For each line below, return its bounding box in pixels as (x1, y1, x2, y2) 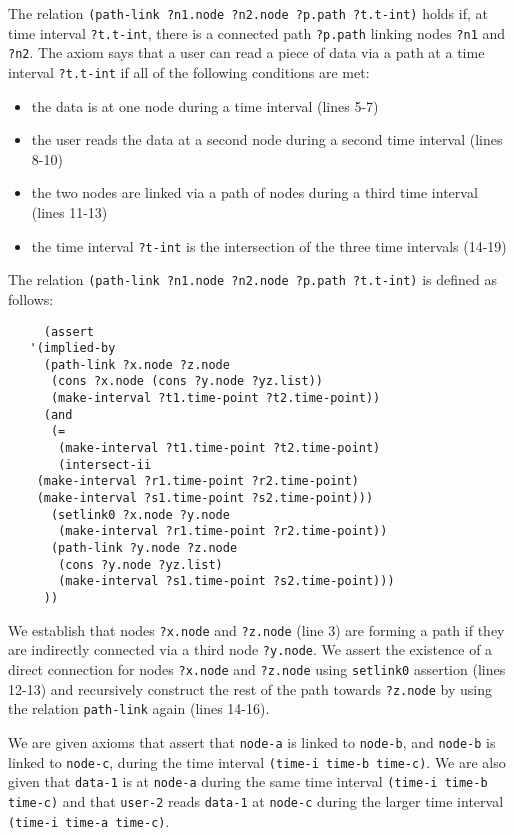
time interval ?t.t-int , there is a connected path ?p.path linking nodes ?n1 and (8, 22, 506, 43)
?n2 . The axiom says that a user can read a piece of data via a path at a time (8, 42, 485, 63)
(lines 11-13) (31, 202, 108, 222)
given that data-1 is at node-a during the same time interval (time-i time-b (8, 771, 488, 792)
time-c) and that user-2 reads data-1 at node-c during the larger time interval (8, 790, 504, 811)
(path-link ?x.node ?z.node (43, 357, 230, 372)
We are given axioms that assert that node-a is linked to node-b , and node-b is (8, 731, 496, 752)
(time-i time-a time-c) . (8, 810, 170, 831)
